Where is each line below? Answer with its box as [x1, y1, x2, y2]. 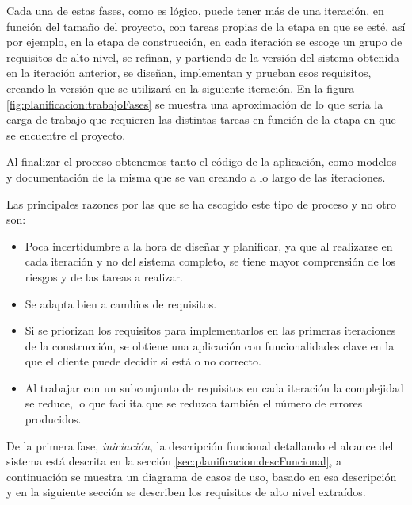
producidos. [25, 411, 82, 427]
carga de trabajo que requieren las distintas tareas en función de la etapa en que [6, 111, 396, 128]
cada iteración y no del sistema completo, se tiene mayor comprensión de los [25, 253, 395, 270]
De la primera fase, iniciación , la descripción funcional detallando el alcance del [6, 437, 394, 453]
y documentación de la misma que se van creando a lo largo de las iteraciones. [6, 168, 386, 185]
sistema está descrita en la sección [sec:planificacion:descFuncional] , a [6, 453, 342, 469]
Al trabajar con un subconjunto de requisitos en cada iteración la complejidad [25, 379, 404, 396]
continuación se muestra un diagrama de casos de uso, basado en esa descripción [6, 468, 397, 484]
